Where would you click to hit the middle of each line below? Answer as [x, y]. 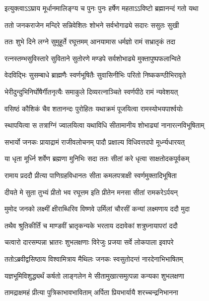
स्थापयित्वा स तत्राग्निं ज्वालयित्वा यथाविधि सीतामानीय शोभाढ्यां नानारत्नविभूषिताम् [104, 125]
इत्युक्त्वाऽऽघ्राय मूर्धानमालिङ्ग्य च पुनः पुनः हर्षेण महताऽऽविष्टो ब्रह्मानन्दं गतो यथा [102, 8]
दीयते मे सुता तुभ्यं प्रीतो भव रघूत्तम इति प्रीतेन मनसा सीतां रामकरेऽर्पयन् [91, 192]
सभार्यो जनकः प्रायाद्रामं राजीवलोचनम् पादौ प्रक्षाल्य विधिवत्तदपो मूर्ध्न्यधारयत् [95, 142]
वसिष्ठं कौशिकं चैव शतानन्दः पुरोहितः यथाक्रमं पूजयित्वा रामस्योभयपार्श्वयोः [94, 108]
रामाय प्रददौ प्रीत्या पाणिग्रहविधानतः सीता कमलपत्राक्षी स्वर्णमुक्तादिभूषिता [91, 175]
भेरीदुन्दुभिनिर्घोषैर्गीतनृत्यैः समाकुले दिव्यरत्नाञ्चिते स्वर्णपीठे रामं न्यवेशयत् [91, 91]
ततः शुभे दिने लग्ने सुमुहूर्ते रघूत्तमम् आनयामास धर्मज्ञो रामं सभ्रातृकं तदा [90, 42]
